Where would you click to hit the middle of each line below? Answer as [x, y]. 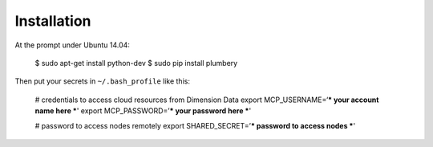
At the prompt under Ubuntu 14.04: [72, 45]
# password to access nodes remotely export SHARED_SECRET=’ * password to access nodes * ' [195, 125]
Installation [53, 21]
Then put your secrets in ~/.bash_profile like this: [102, 81]
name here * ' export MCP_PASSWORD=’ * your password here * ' [143, 111]
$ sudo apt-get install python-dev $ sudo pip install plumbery [136, 63]
